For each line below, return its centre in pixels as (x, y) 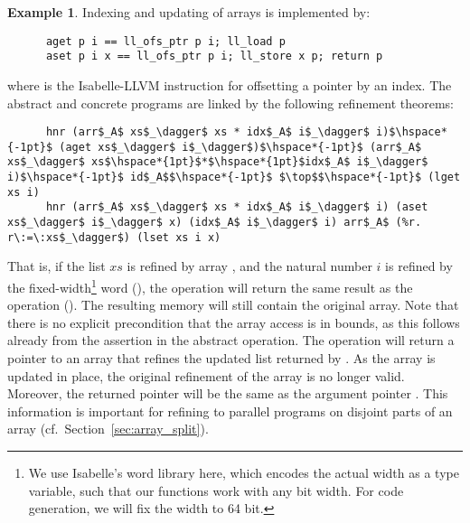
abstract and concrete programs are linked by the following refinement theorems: (230, 103)
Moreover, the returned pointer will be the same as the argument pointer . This (228, 393)
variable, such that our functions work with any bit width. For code (216, 490)
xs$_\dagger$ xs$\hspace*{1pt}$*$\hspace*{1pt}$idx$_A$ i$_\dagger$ (218, 162)
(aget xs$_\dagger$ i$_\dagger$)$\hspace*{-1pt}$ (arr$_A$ (240, 147)
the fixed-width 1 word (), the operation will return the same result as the (210, 285)
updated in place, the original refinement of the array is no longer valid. (206, 375)
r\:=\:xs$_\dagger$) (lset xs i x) (114, 237)
